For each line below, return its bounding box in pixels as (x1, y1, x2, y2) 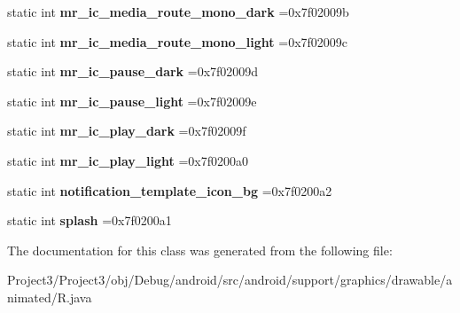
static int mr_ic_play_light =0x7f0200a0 (7, 151, 249, 169)
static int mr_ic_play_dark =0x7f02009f (7, 121, 246, 140)
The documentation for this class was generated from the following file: (7, 240, 393, 259)
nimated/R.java (7, 287, 92, 306)
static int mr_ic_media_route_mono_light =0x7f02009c (7, 32, 348, 51)
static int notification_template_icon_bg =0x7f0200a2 (7, 181, 332, 200)
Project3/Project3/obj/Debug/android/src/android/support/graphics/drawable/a (7, 270, 453, 289)
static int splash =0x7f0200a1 (7, 211, 172, 230)
